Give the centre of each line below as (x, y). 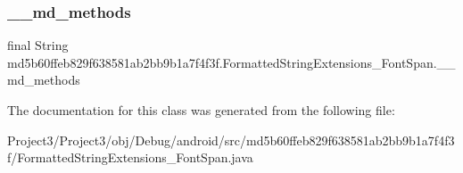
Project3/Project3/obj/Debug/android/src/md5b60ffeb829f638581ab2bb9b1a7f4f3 (231, 140)
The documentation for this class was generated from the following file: (201, 110)
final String (38, 45)
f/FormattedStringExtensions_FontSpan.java (130, 157)
